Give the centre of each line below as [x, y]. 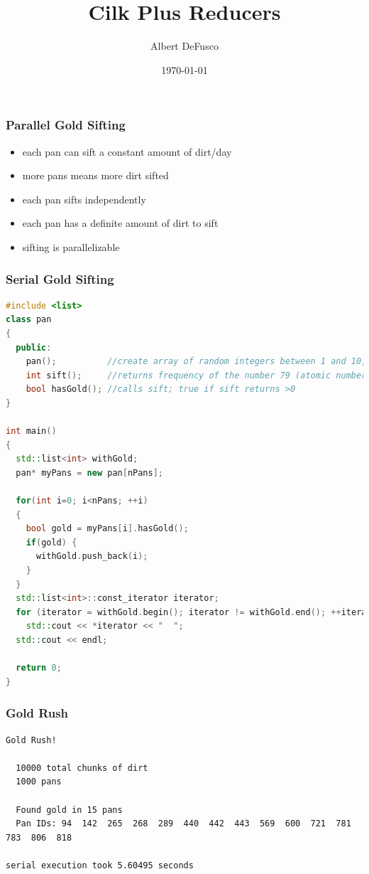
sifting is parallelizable [71, 246]
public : [34, 347]
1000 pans [39, 782]
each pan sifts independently [84, 199]
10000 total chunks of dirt [82, 768]
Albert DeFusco [184, 46]
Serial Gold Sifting [60, 278]
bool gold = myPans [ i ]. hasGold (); [107, 529]
